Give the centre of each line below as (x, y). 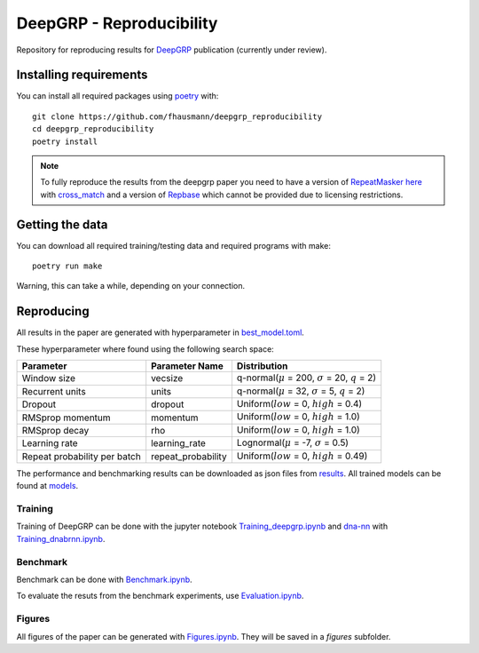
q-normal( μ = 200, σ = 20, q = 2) (306, 378)
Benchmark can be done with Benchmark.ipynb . (104, 579)
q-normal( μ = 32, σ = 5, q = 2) (301, 391)
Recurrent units (54, 391)
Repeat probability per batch (81, 456)
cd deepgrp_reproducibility (93, 129)
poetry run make (67, 266)
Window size (48, 378)
